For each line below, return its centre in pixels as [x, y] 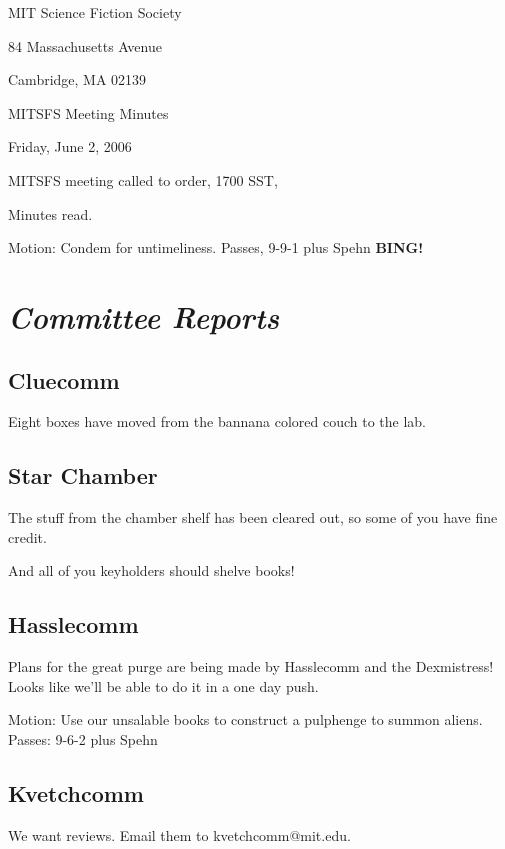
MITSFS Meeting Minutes [88, 112]
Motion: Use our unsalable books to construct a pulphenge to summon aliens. [245, 719]
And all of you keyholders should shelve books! [151, 570]
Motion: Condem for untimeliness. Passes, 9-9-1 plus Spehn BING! [216, 247]
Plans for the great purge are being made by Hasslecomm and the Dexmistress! [251, 666]
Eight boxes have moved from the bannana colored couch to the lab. [217, 421]
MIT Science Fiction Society [95, 12]
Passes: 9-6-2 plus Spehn [83, 738]
